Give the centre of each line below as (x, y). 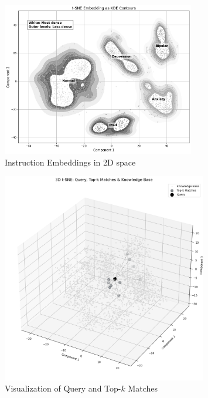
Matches (143, 388)
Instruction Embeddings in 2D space (70, 162)
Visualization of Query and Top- (63, 388)
